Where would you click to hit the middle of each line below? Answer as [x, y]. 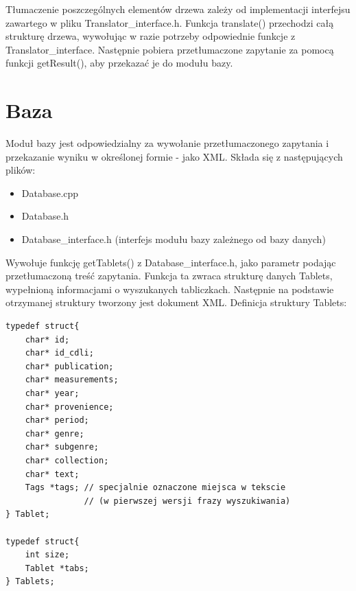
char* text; [52, 474]
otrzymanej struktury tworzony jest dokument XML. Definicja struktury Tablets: [176, 302]
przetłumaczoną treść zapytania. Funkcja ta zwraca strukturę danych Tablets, [169, 276]
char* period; [57, 420]
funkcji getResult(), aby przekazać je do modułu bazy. [119, 63]
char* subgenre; [62, 447]
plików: [21, 170]
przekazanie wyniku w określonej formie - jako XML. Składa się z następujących [174, 156]
